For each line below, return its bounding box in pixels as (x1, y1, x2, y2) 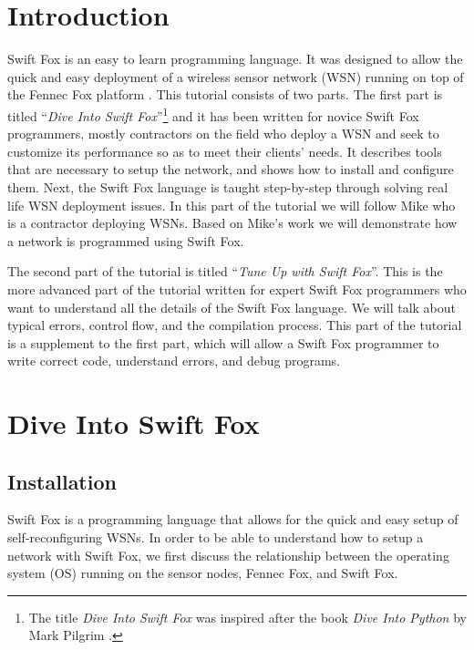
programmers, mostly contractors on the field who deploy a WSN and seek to (7, 124, 439, 143)
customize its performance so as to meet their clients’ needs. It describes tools (7, 141, 442, 160)
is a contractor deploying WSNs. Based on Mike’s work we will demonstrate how (7, 213, 458, 232)
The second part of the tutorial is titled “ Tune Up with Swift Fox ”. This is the (7, 262, 443, 281)
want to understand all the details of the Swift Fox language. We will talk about (7, 297, 456, 316)
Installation (7, 467, 117, 495)
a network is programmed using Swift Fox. (7, 231, 244, 250)
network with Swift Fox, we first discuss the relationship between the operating (7, 545, 449, 564)
